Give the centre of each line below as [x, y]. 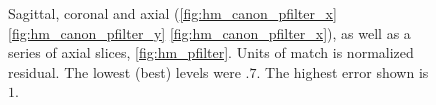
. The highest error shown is [342, 71]
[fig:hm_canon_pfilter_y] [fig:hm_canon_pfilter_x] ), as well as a [209, 32]
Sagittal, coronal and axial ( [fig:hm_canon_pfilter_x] [172, 13]
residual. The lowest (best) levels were [124, 71]
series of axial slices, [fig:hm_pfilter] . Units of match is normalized [211, 52]
